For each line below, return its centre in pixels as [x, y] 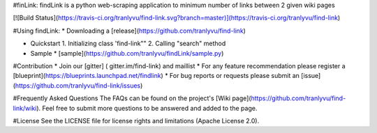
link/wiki [25, 108]
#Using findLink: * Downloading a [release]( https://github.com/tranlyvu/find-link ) [129, 31]
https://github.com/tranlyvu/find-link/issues [78, 85]
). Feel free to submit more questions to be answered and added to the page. [147, 108]
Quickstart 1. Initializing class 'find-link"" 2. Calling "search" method [128, 44]
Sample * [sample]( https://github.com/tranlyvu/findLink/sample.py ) [127, 53]
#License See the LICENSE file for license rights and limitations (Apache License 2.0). [136, 120]
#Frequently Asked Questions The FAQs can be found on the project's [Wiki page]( [132, 98]
